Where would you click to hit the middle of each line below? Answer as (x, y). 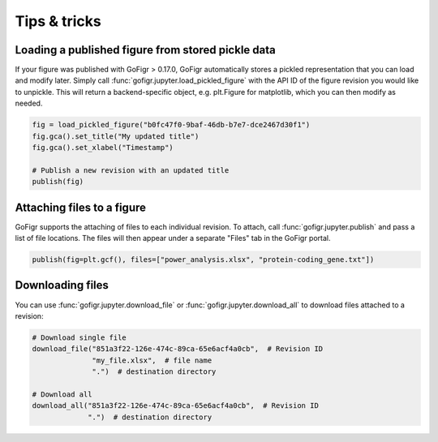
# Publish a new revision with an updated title (131, 170)
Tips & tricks (58, 21)
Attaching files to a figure (80, 207)
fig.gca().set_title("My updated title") (116, 136)
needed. (29, 103)
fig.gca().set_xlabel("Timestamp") (103, 147)
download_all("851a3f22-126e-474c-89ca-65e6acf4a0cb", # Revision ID (176, 406)
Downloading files (62, 285)
